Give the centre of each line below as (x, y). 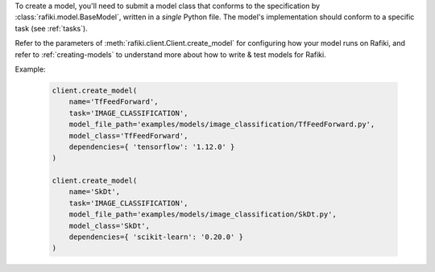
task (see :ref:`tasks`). (51, 28)
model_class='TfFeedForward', (128, 136)
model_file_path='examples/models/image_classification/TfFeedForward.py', (222, 124)
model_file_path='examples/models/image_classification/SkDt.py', (203, 214)
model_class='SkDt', (110, 226)
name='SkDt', (95, 192)
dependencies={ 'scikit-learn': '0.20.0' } (156, 237)
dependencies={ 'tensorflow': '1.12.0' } (152, 146)
